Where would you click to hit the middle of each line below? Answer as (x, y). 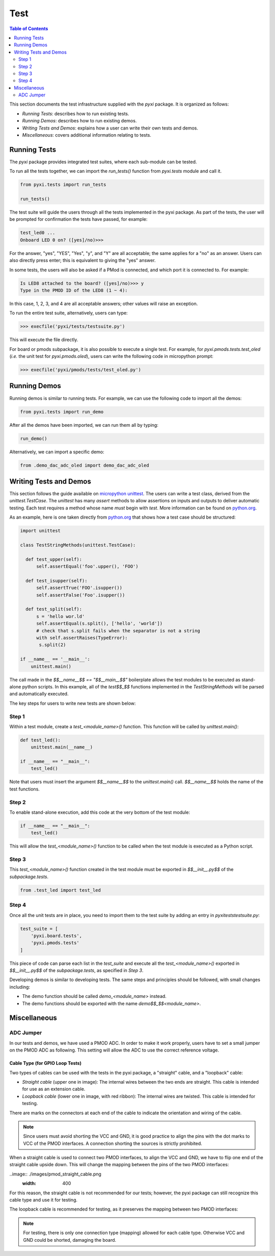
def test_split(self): (54, 609)
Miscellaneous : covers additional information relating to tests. (87, 135)
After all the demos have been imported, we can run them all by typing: (84, 425)
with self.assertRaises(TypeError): (82, 638)
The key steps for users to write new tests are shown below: (73, 703)
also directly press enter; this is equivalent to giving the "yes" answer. (82, 261)
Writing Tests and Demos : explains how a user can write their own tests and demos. (110, 128)
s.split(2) (52, 645)
